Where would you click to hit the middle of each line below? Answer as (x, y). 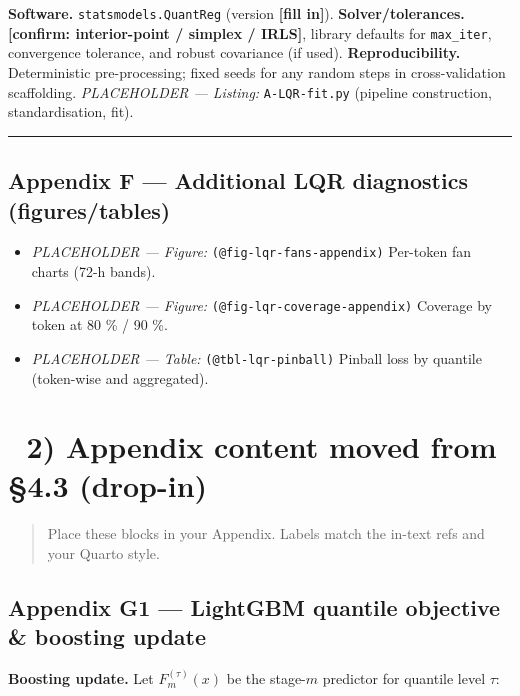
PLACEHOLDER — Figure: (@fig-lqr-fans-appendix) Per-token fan (251, 251)
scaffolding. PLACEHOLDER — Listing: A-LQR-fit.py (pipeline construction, (250, 91)
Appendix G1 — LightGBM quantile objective (254, 606)
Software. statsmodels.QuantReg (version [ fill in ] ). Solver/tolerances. (236, 13)
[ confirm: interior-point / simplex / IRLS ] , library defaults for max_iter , (250, 32)
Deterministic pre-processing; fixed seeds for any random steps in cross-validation (257, 71)
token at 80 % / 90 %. (99, 324)
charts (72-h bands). (93, 271)
